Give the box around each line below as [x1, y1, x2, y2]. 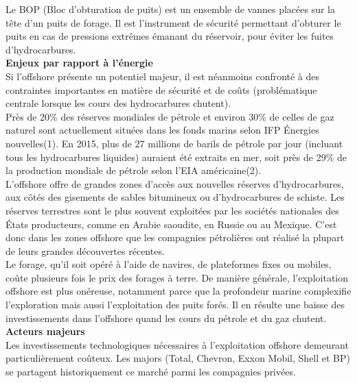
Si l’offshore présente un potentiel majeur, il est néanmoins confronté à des [5, 69, 320, 83]
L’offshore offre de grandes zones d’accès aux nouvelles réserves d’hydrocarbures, [5, 176, 344, 190]
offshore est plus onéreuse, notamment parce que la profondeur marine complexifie [5, 284, 352, 298]
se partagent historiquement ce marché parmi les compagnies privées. [5, 365, 296, 379]
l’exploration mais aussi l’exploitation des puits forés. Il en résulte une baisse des [5, 297, 345, 312]
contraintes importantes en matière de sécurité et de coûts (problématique [5, 82, 317, 97]
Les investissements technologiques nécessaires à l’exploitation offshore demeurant [5, 337, 349, 351]
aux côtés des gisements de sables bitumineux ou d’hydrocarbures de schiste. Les [5, 190, 345, 204]
